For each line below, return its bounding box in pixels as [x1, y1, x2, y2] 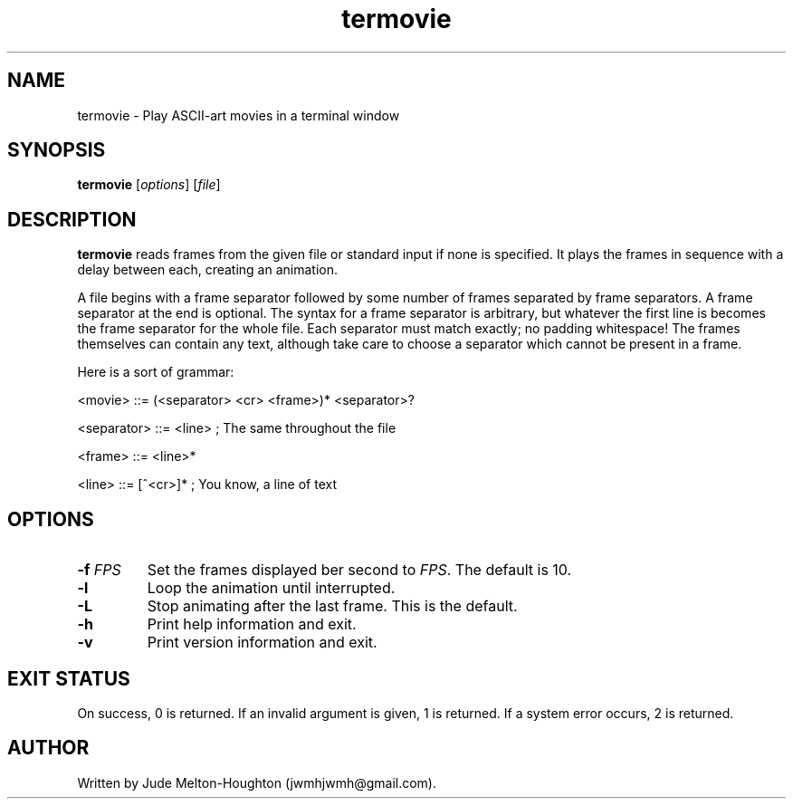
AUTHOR [7, 736, 90, 760]
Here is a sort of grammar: [77, 364, 234, 380]
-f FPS [77, 561, 121, 580]
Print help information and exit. [147, 615, 357, 634]
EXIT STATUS [7, 667, 130, 690]
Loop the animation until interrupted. [147, 579, 396, 598]
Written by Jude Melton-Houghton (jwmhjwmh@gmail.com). [77, 774, 437, 791]
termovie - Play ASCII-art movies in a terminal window [77, 107, 400, 123]
